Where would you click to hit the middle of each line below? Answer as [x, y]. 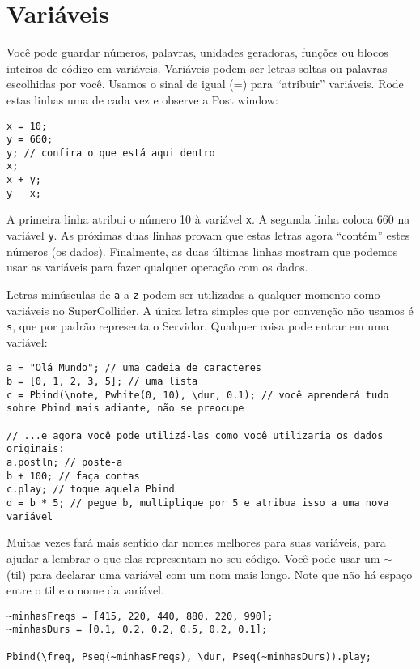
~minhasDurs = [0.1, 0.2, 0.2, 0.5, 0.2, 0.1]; [137, 630]
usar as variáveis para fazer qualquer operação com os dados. [157, 267]
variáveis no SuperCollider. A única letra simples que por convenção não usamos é [210, 310]
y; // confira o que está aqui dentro [111, 153]
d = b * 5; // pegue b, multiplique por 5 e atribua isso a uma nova [198, 503]
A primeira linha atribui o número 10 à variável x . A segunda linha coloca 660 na [208, 219]
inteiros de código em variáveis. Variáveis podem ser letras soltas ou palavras [197, 68]
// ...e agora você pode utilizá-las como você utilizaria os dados [195, 435]
